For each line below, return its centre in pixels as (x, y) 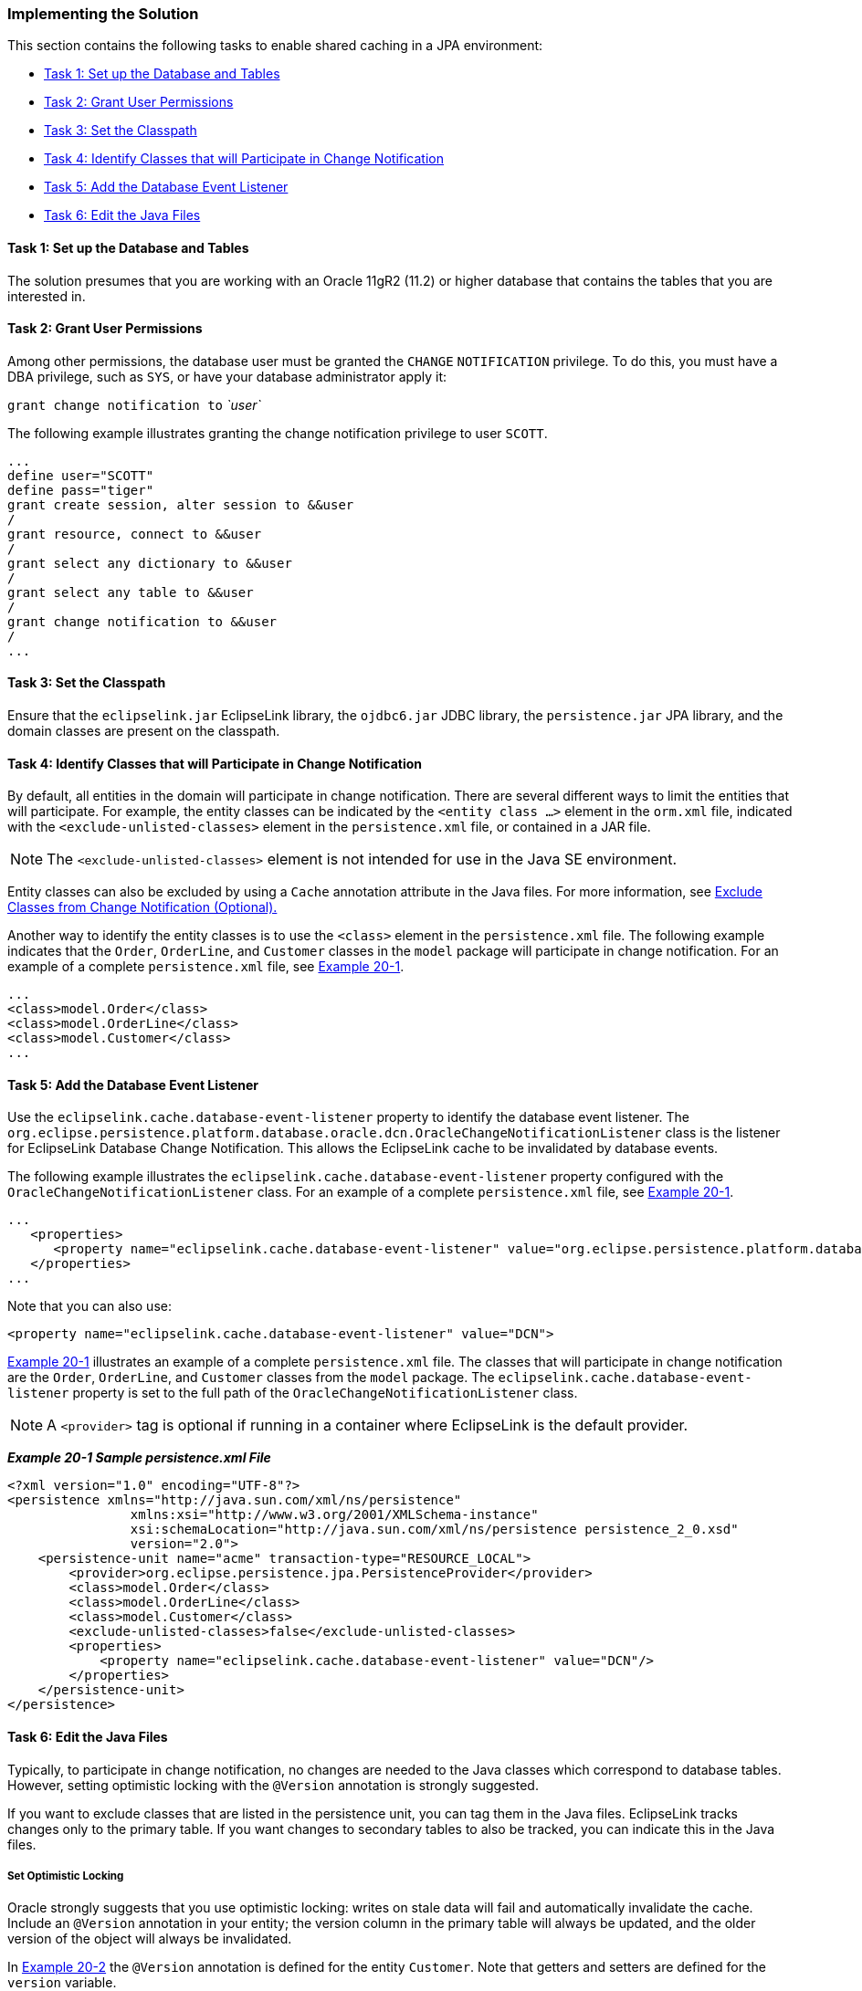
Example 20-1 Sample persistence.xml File (139, 1458)
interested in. (47, 296)
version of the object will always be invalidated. (150, 1939)
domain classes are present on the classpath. (144, 731)
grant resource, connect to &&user (135, 534)
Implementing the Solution (103, 14)
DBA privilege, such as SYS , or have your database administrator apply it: (227, 376)
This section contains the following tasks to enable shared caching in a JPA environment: (275, 46)
